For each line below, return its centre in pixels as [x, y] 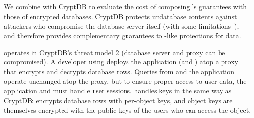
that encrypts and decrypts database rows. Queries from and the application [119, 71]
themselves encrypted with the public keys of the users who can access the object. [127, 110]
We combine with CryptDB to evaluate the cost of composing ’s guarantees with [126, 7]
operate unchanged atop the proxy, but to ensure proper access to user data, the [125, 81]
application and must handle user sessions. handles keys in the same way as [118, 90]
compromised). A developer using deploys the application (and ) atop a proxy [121, 62]
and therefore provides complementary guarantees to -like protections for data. [123, 35]
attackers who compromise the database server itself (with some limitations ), [122, 26]
